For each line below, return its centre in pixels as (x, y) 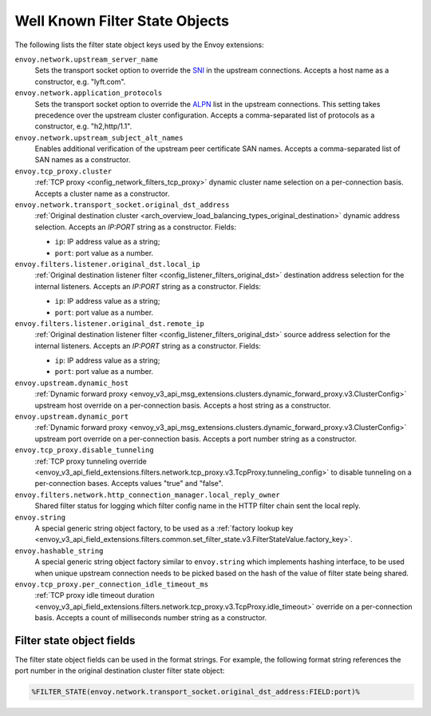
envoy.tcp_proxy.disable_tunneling (85, 450)
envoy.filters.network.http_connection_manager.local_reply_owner (148, 495)
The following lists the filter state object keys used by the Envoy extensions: (139, 45)
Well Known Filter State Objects (122, 21)
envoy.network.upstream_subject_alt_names (99, 137)
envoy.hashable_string (59, 551)
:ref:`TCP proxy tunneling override (91, 461)
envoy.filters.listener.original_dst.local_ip (107, 264)
